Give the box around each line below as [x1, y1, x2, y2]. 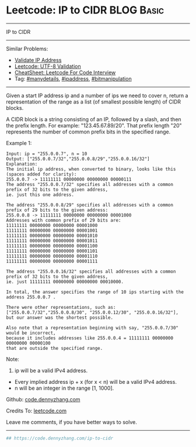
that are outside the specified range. [6, 345, 103, 351]
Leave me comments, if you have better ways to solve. [6, 418, 137, 425]
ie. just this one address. [6, 191, 75, 198]
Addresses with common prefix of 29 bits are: [6, 217, 121, 223]
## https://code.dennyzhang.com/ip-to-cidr [6, 435, 114, 441]
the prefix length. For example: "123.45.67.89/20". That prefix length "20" [6, 122, 182, 129]
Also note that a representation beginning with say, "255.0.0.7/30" [6, 325, 179, 331]
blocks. [6, 104, 24, 111]
